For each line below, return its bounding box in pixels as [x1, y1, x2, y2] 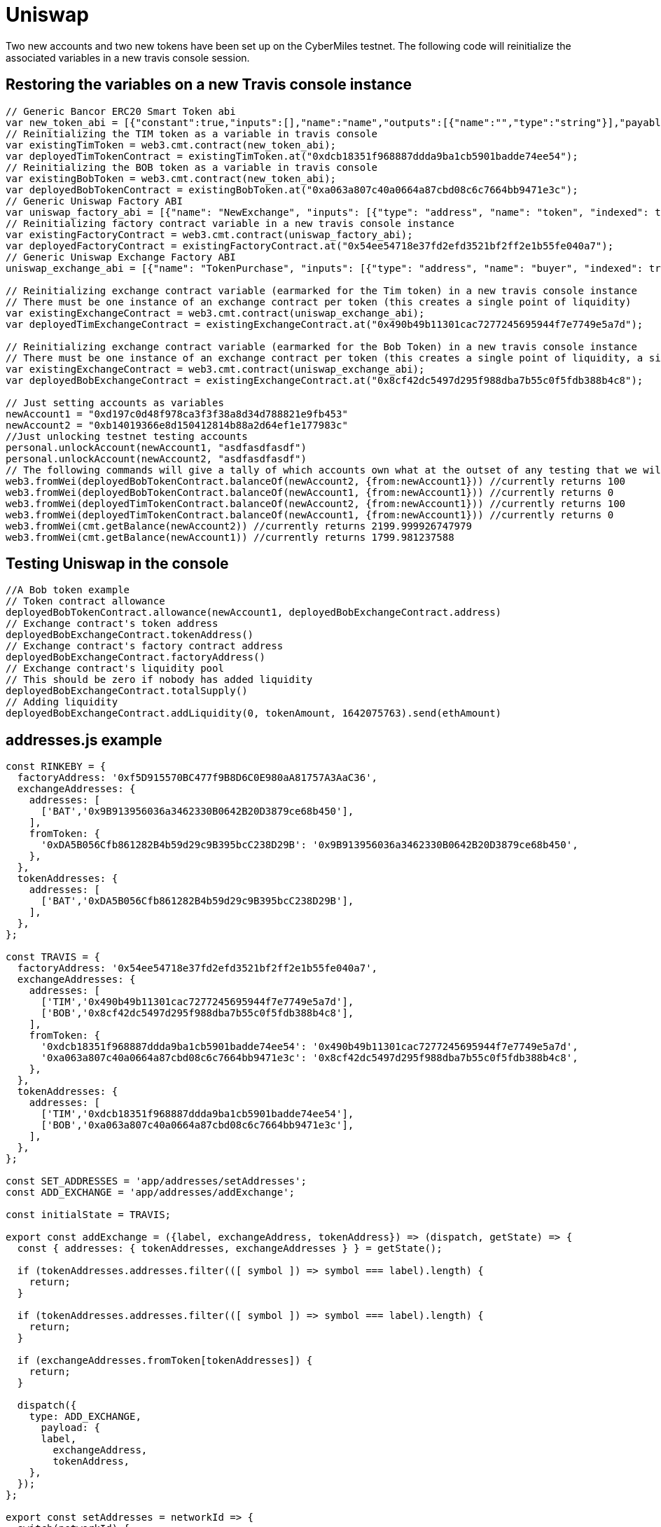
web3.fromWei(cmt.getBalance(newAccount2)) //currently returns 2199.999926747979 [6, 520, 472, 532]
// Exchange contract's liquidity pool [6, 663, 224, 675]
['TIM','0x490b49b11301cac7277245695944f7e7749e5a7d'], [41, 996, 354, 1008]
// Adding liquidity [6, 696, 118, 708]
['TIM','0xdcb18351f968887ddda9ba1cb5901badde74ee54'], [41, 1108, 354, 1120]
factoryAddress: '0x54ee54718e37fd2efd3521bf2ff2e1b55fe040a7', [17, 962, 378, 974]
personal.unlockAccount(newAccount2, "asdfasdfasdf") [6, 452, 307, 464]
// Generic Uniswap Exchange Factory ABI [6, 251, 236, 263]
